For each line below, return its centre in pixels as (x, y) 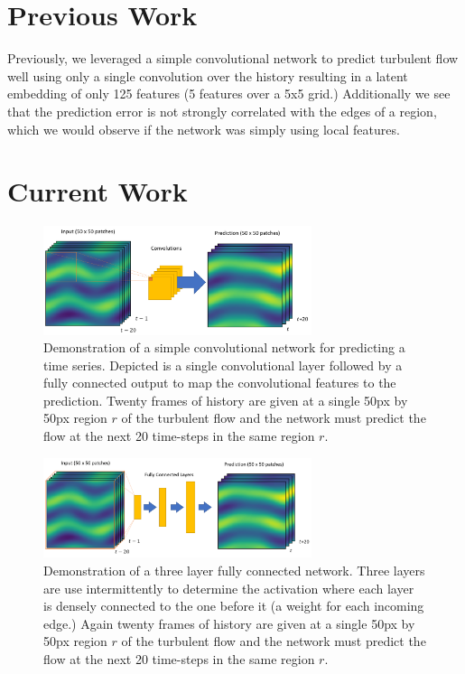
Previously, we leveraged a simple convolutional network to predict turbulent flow (233, 58)
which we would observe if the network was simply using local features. (204, 129)
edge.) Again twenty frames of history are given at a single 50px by (229, 623)
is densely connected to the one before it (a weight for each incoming (234, 606)
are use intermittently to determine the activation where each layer (229, 588)
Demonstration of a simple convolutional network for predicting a (224, 347)
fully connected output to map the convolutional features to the (220, 383)
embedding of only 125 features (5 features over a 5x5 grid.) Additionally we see (229, 94)
